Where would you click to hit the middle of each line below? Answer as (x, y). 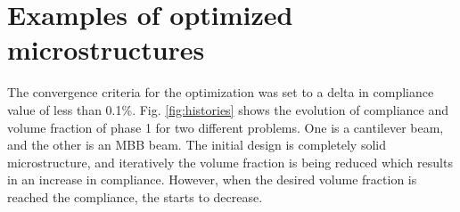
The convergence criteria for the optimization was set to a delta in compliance (221, 92)
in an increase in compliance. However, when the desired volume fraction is (212, 179)
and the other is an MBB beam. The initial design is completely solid (197, 145)
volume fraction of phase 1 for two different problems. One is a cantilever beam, (226, 127)
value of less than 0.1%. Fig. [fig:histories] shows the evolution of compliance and (228, 109)
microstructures (106, 49)
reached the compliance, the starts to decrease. (135, 196)
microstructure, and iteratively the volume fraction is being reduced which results (230, 162)
